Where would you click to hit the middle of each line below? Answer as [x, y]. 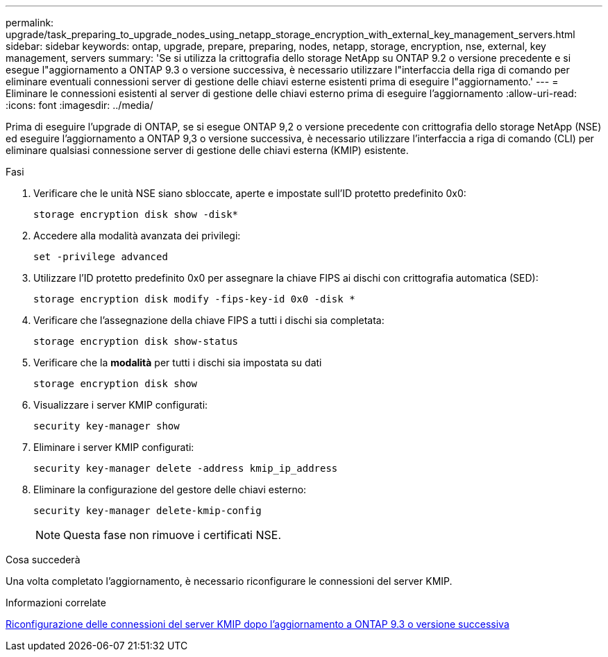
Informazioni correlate [56, 603]
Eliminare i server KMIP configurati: [114, 447]
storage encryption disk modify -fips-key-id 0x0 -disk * [194, 299]
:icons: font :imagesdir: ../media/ [79, 105]
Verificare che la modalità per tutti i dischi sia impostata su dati [178, 362]
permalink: [30, 23]
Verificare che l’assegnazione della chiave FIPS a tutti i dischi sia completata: [209, 320]
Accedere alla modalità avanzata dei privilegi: [137, 236]
